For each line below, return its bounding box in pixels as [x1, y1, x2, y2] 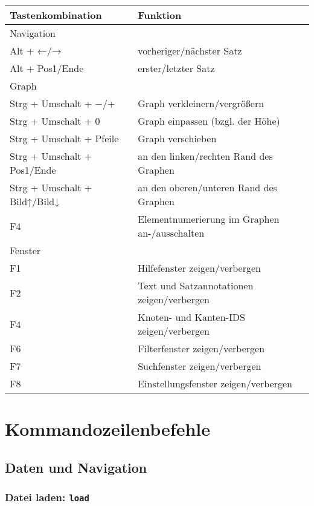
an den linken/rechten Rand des [138, 149, 273, 163]
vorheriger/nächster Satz [138, 44, 242, 57]
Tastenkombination [10, 8, 102, 22]
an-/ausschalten [138, 226, 205, 240]
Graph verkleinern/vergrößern [138, 96, 264, 110]
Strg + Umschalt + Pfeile [10, 131, 119, 145]
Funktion [138, 8, 182, 22]
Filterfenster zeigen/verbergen [138, 341, 265, 355]
